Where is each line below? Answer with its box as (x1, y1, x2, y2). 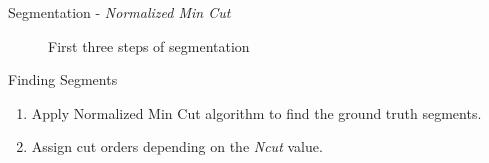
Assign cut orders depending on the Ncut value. (31, 136, 323, 157)
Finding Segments (8, 69, 118, 90)
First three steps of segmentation (48, 35, 250, 56)
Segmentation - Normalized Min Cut (8, 2, 231, 22)
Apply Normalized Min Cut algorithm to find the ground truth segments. (31, 102, 482, 123)
